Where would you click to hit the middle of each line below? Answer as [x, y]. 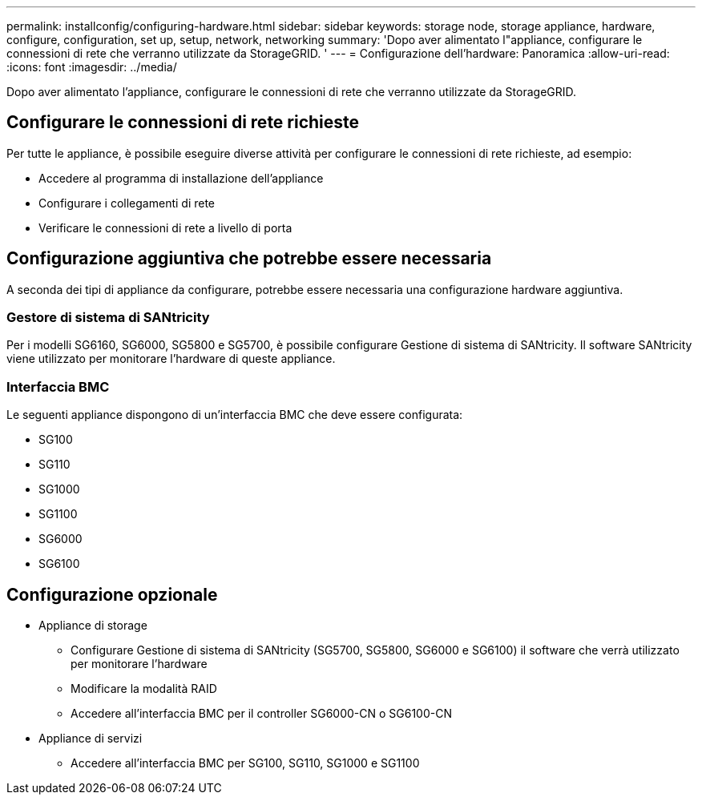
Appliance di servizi [91, 739]
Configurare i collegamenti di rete [127, 203]
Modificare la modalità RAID [144, 689]
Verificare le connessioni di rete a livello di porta [165, 227]
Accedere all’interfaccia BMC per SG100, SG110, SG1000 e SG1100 [245, 763]
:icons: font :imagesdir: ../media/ [92, 67]
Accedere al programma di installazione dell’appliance [181, 178]
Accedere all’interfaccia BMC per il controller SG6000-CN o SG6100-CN [261, 714]
